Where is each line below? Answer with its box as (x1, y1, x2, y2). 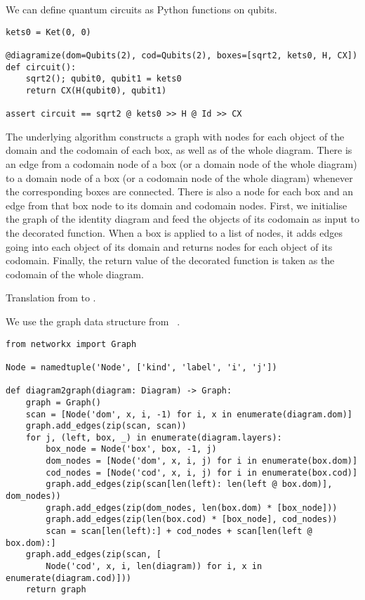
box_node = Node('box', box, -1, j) (46, 444, 217, 455)
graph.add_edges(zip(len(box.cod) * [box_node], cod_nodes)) (46, 514, 338, 525)
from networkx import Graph (6, 339, 137, 349)
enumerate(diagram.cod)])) (6, 573, 131, 583)
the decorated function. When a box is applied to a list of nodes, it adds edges (6, 226, 343, 240)
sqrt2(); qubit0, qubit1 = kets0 (25, 74, 182, 84)
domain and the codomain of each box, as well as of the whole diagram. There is (6, 143, 352, 157)
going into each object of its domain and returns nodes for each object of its (6, 239, 333, 254)
